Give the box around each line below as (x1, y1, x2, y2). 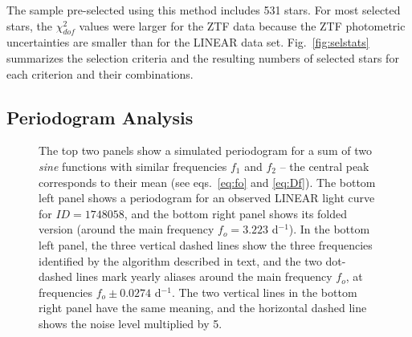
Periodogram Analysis (6, 104, 194, 129)
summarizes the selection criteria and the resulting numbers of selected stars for (6, 49, 399, 66)
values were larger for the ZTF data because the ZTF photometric (79, 17, 406, 34)
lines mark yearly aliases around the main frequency (75, 268, 332, 285)
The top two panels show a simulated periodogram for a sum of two (39, 142, 372, 159)
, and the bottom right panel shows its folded (124, 205, 348, 221)
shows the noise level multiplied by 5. (39, 315, 222, 331)
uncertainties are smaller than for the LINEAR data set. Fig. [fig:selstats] (6, 34, 369, 51)
